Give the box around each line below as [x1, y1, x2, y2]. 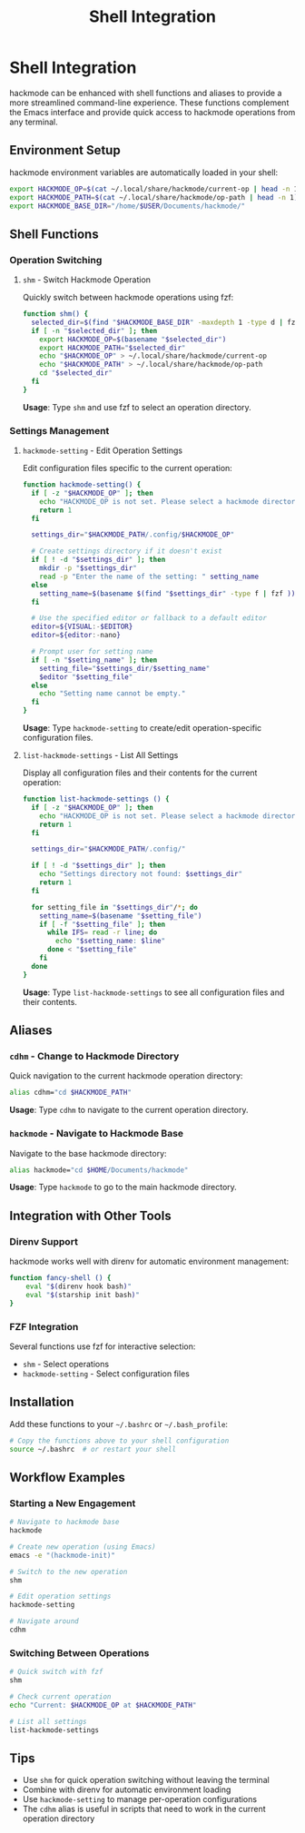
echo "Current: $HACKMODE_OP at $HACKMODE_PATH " [9, 1700, 197, 1710]
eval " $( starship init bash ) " [25, 1290, 141, 1299]
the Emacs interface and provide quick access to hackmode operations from [9, 106, 296, 117]
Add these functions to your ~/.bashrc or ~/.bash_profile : [9, 1418, 229, 1429]
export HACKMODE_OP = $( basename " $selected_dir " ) [39, 334, 227, 344]
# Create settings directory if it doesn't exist [31, 547, 222, 556]
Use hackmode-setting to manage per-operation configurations [22, 1794, 257, 1805]
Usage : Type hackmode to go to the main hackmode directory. [9, 1182, 238, 1193]
